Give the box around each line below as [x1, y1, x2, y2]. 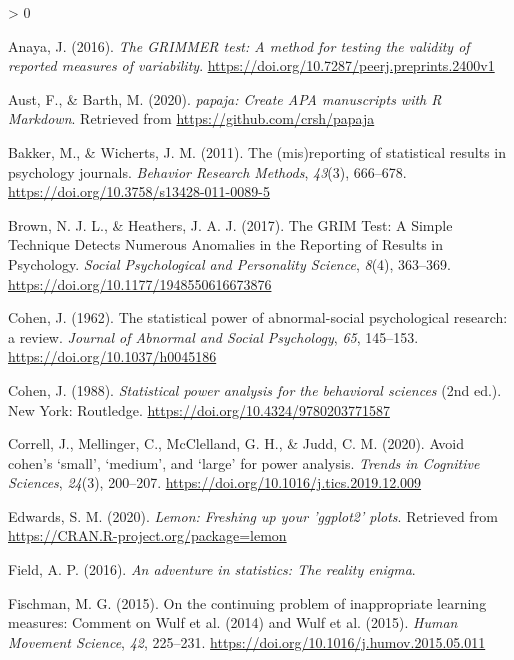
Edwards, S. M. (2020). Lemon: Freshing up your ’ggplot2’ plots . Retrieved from [8, 505, 498, 526]
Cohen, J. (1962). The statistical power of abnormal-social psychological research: [8, 307, 508, 328]
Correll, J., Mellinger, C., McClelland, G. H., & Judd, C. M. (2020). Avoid [8, 433, 465, 454]
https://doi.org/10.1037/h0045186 [8, 346, 217, 367]
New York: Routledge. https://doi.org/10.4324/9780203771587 [8, 399, 390, 420]
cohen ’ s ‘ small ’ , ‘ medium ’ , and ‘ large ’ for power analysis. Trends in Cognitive [8, 452, 480, 473]
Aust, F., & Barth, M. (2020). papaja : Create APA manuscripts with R [8, 88, 442, 109]
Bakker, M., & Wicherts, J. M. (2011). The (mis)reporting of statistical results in [8, 141, 507, 162]
